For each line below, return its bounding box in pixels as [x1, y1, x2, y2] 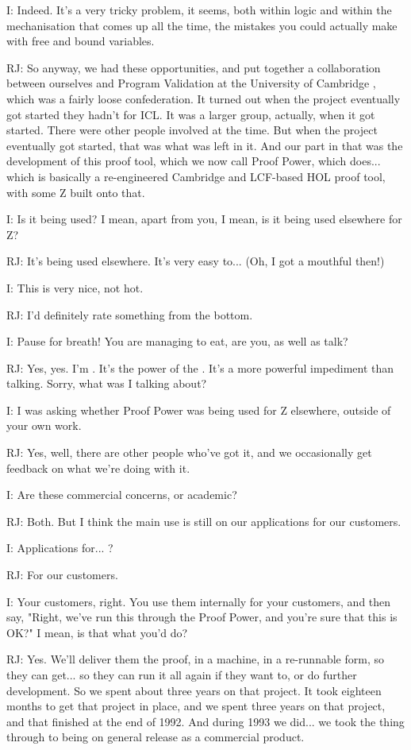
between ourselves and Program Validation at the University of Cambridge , [6, 75, 376, 91]
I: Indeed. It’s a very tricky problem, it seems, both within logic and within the [6, 2, 392, 17]
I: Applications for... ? [6, 539, 113, 556]
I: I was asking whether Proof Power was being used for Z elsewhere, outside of [6, 401, 391, 418]
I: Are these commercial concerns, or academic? [6, 486, 237, 503]
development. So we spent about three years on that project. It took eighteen [6, 682, 382, 698]
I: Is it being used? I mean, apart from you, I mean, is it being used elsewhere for [6, 211, 402, 227]
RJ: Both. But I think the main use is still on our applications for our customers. [6, 512, 401, 529]
